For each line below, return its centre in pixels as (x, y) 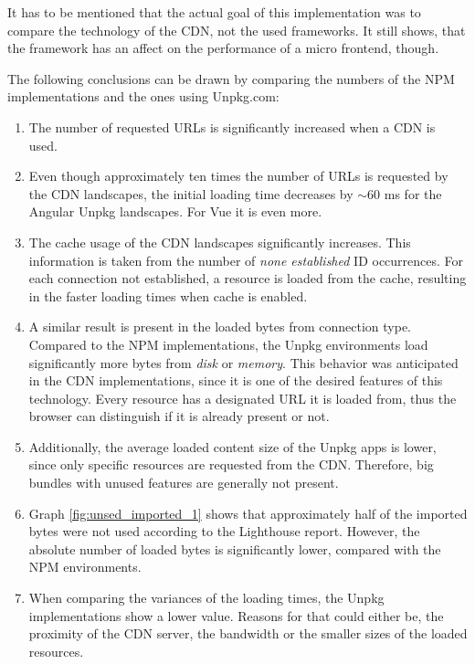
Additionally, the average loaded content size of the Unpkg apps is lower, (232, 446)
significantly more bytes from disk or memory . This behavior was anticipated (243, 362)
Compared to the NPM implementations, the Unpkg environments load (228, 344)
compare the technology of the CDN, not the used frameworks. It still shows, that (237, 30)
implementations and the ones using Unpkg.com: (143, 96)
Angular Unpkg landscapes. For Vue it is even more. (175, 211)
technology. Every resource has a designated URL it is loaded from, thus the (243, 398)
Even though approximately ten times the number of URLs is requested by (238, 176)
